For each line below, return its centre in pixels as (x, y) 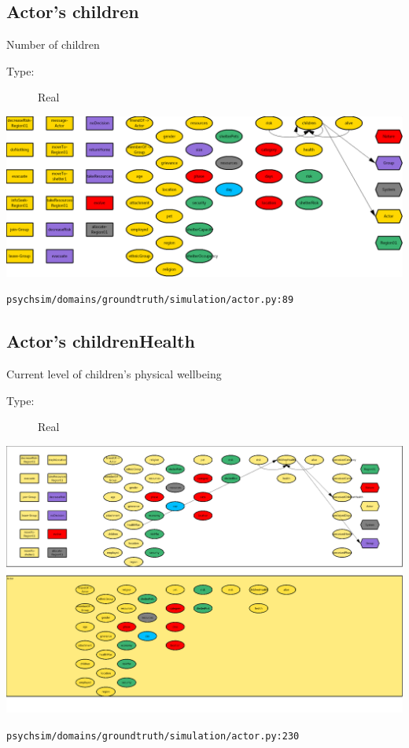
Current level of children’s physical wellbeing (114, 374)
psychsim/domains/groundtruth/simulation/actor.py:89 (150, 300)
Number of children (53, 44)
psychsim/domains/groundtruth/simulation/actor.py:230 (153, 736)
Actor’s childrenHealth (101, 341)
